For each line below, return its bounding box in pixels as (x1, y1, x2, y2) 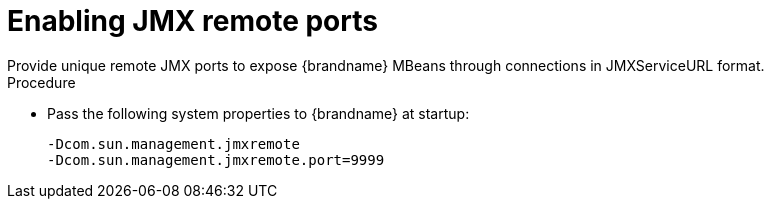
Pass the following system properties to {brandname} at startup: (47, 104, 470, 122)
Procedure (7, 73, 76, 91)
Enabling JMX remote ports (7, 4, 378, 38)
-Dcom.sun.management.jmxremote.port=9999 (47, 151, 385, 168)
